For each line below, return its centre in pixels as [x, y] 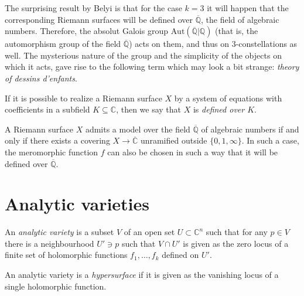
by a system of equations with [228, 98]
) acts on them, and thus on [179, 44]
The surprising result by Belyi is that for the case [93, 8]
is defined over [219, 109]
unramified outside [174, 140]
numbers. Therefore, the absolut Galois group [86, 31]
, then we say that [149, 109]
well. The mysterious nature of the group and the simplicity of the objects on [143, 55]
